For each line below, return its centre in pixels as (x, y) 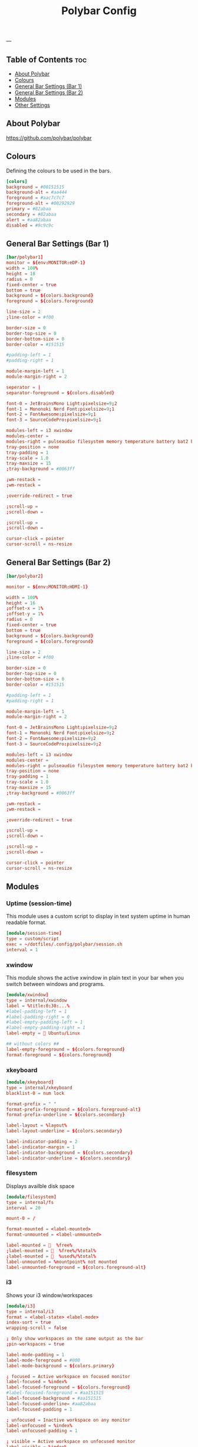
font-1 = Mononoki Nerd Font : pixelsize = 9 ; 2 (60, 733)
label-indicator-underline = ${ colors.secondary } (68, 1158)
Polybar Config (99, 11)
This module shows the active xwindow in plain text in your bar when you (95, 978)
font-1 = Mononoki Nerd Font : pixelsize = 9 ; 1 (60, 409)
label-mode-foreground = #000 (43, 1360)
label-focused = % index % (37, 1382)
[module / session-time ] (34, 934)
